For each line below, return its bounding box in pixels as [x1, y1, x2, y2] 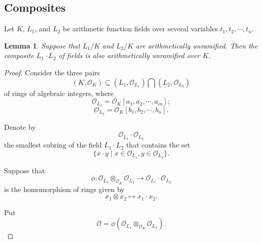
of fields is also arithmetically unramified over [59, 50, 200, 61]
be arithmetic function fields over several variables [63, 23, 218, 34]
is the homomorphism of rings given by [4, 183, 125, 194]
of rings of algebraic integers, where [4, 87, 114, 98]
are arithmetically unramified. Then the [136, 40, 258, 51]
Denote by [4, 121, 36, 132]
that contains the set [126, 139, 190, 150]
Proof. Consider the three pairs [4, 67, 100, 77]
